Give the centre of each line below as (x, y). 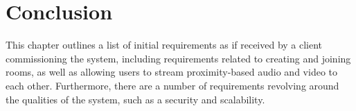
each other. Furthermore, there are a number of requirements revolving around (172, 85)
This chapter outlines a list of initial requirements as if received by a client (164, 45)
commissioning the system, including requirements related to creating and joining (178, 58)
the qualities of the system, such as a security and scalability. (135, 99)
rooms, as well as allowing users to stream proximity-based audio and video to (171, 72)
